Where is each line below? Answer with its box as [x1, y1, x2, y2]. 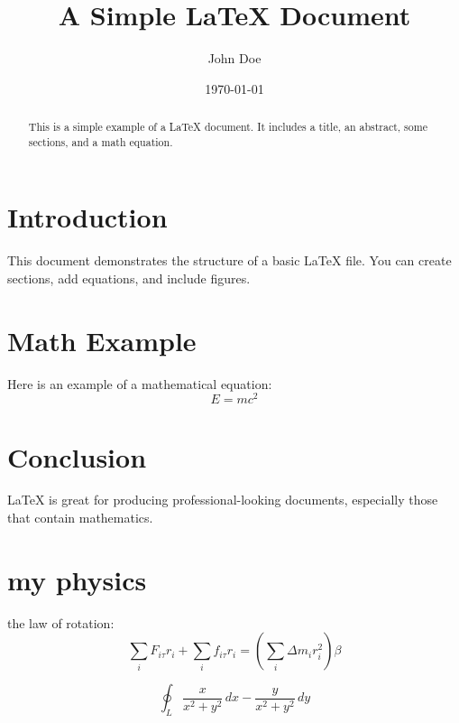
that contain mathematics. [7, 508, 153, 527]
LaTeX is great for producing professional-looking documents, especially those [7, 490, 438, 509]
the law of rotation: [7, 613, 115, 632]
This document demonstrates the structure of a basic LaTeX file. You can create [7, 251, 452, 270]
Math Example [7, 321, 197, 358]
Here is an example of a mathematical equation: [7, 374, 272, 393]
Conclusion [7, 438, 147, 475]
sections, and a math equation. [28, 134, 173, 149]
